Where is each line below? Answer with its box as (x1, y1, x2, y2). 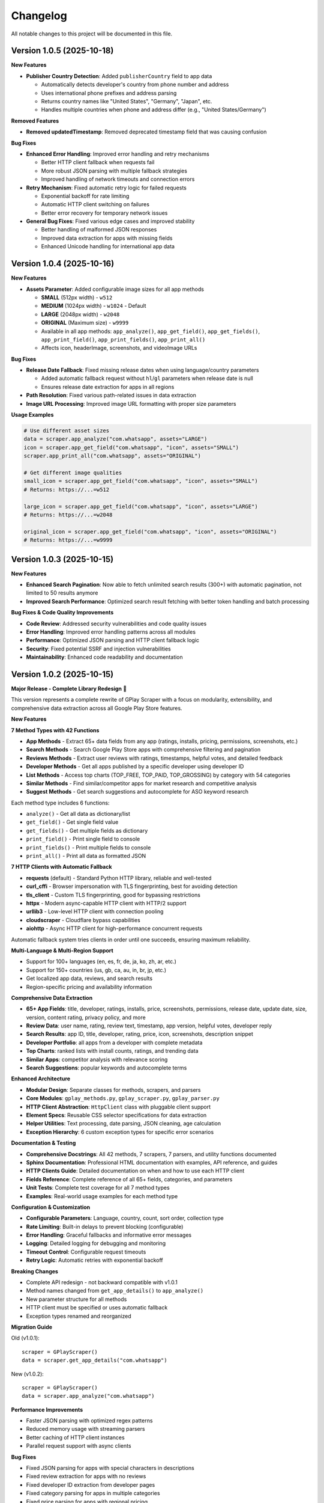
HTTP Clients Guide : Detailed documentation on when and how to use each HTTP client (26, 1167, 245, 1175)
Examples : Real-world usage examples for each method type (26, 1192, 178, 1199)
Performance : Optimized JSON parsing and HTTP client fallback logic (26, 637, 200, 644)
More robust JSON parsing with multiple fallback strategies (41, 167, 187, 174)
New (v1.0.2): (11, 1370, 44, 1377)
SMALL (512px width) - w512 (41, 293, 113, 301)
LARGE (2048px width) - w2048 (41, 310, 120, 318)
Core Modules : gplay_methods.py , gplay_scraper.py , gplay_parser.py (26, 1095, 220, 1102)
